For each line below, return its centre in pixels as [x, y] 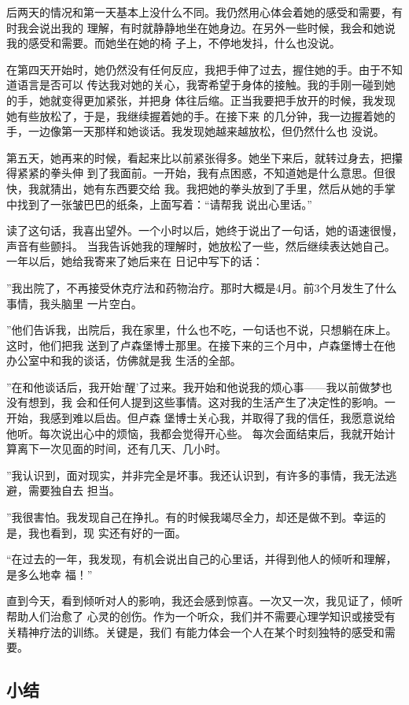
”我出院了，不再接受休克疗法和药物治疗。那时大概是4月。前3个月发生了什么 [202, 287]
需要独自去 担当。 [74, 490]
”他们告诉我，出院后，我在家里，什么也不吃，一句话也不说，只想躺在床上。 [202, 330]
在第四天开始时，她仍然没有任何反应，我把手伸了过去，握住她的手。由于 [193, 69]
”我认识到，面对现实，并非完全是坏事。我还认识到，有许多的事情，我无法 [196, 475]
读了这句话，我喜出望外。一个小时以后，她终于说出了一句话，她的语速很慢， [204, 230]
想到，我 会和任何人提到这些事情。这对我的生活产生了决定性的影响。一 [212, 402]
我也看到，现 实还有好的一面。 [107, 532]
